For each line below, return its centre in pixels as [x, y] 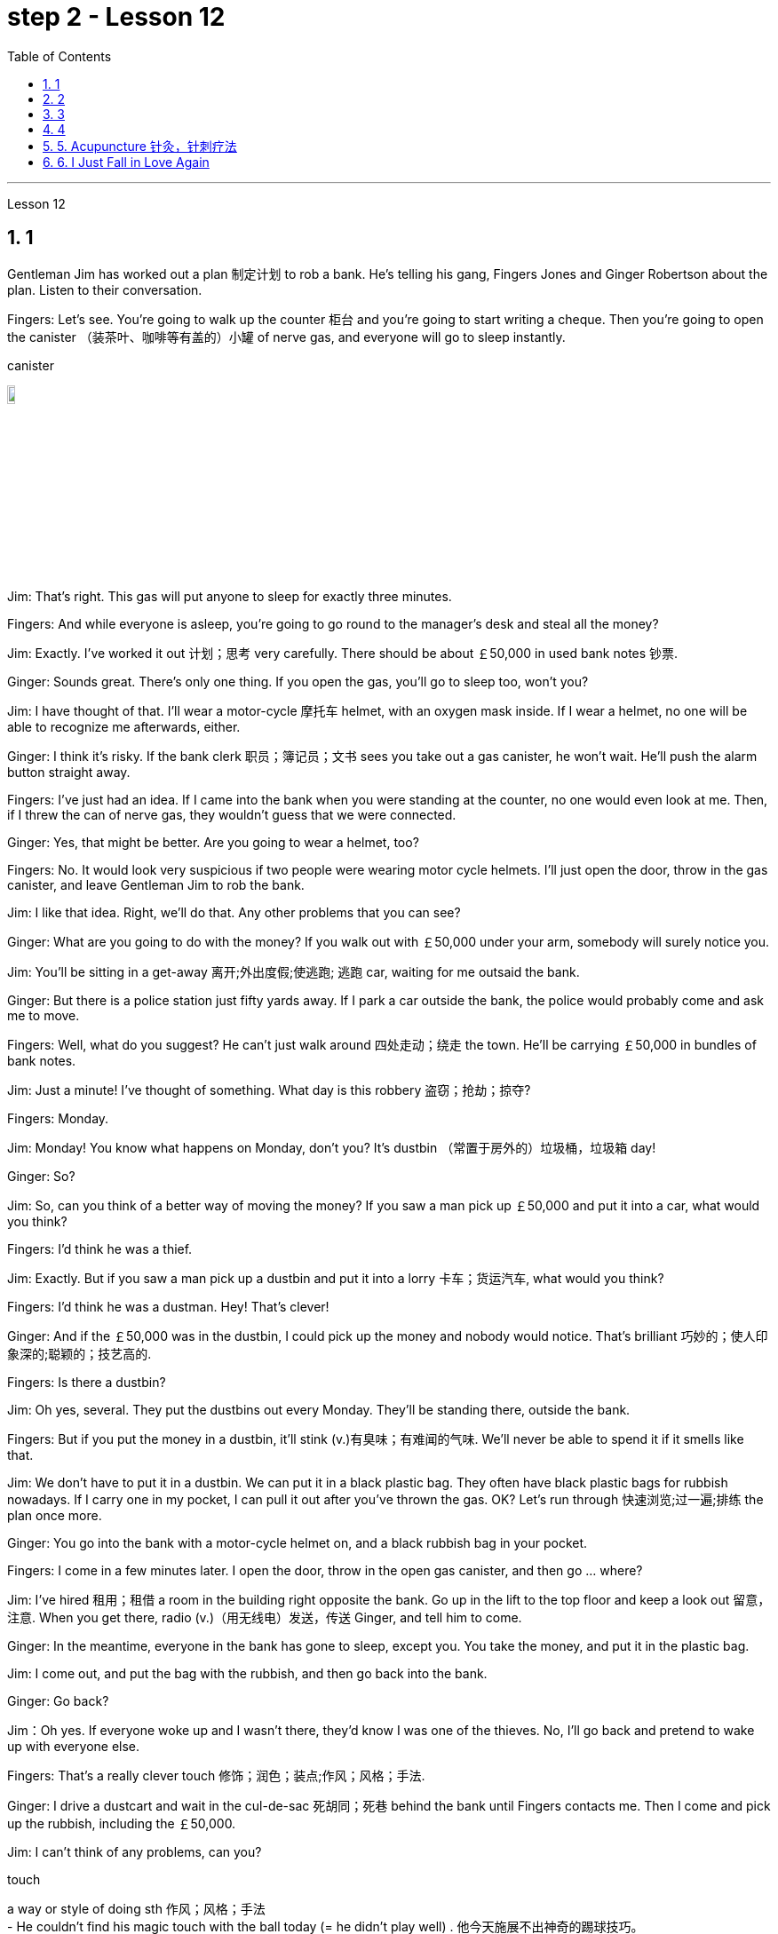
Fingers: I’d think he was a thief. [100, 1248]
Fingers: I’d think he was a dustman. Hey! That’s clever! [168, 1306]
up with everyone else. [74, 1746]
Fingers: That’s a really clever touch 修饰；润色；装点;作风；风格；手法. [216, 1775]
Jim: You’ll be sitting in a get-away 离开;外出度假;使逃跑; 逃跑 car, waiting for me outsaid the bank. [294, 971]
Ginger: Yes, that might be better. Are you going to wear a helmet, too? [213, 842]
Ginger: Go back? [58, 1700]
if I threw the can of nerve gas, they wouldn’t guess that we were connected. [232, 814]
